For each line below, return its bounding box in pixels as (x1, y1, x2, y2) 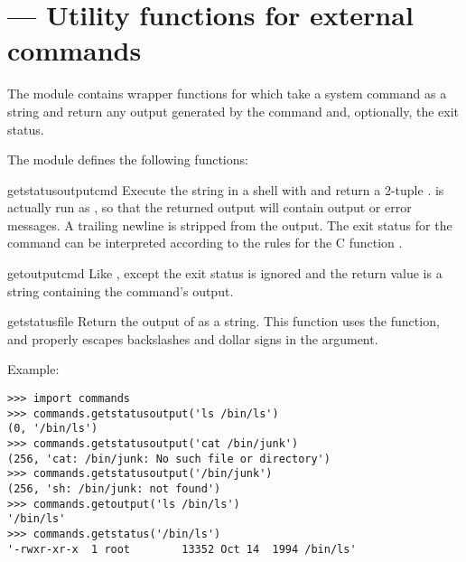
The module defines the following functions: (7, 150, 248, 169)
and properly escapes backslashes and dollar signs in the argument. (7, 329, 378, 348)
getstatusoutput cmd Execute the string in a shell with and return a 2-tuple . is (7, 180, 444, 199)
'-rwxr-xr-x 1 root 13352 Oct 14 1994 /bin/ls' (7, 542, 357, 556)
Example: (7, 360, 60, 379)
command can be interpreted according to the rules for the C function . (7, 233, 403, 252)
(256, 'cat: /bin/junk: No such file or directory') (7, 452, 331, 465)
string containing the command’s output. (7, 281, 234, 300)
